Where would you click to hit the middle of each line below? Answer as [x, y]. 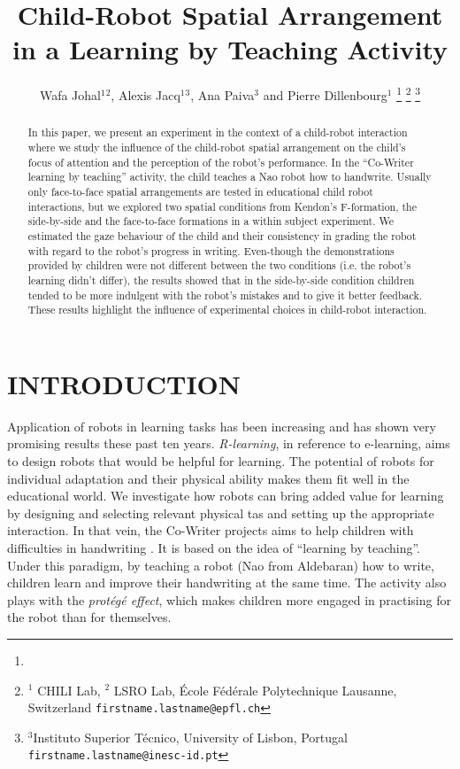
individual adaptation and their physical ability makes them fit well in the [208, 478]
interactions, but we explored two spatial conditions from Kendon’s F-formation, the [222, 206]
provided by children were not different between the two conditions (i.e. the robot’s [219, 265]
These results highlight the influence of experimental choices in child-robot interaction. [227, 310]
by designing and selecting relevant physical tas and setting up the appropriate [221, 513]
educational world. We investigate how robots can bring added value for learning [226, 496]
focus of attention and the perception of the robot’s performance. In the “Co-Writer [221, 162]
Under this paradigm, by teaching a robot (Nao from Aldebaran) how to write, [221, 565]
